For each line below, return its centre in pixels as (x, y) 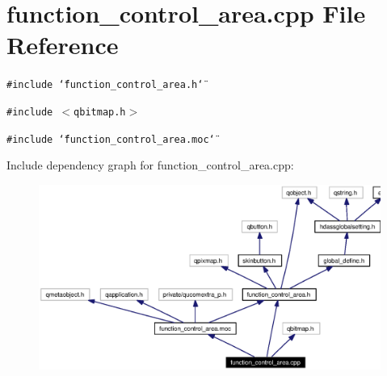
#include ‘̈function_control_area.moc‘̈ (111, 139)
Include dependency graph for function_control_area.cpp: (150, 165)
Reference (63, 45)
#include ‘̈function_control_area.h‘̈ (105, 85)
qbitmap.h (100, 112)
